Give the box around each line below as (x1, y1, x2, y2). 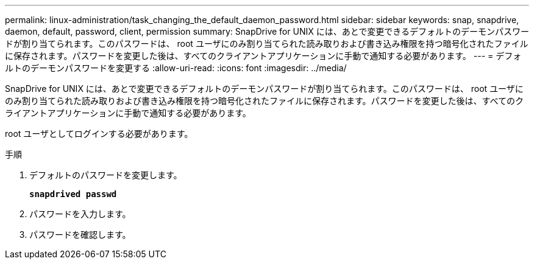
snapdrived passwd (29, 189, 117, 199)
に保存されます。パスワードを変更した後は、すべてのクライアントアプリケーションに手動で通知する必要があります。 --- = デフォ (5, 50, 522, 61)
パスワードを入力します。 (29, 209, 131, 219)
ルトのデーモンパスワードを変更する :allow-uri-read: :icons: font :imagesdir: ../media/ (5, 63, 347, 73)
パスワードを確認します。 (29, 229, 131, 240)
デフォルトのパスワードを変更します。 (29, 170, 182, 180)
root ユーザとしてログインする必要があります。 (5, 128, 193, 139)
